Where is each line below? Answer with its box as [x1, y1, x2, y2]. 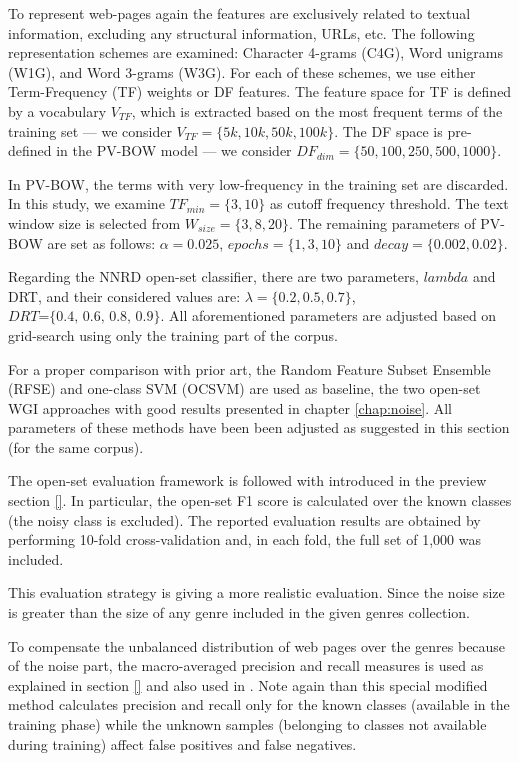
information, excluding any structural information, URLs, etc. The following [8, 22, 475, 43]
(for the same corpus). [8, 436, 144, 457]
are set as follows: [47, 232, 156, 253]
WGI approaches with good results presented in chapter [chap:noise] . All [8, 397, 452, 418]
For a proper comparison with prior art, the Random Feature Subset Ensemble [8, 358, 491, 379]
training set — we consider [8, 120, 172, 141]
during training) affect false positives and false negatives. [8, 733, 357, 754]
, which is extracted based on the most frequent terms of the [131, 100, 503, 121]
